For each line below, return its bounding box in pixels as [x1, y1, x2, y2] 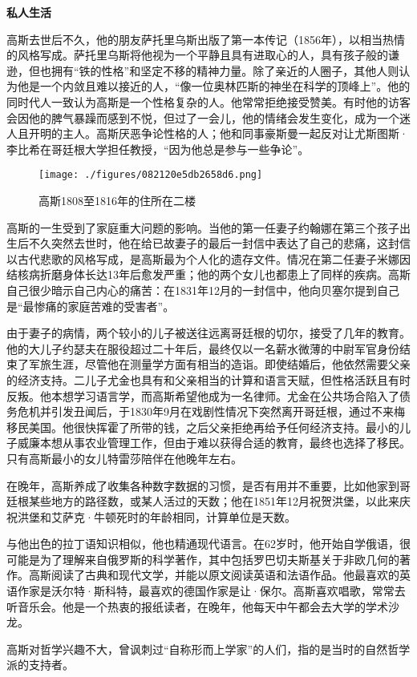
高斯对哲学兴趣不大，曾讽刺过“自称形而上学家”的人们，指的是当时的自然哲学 [6, 640, 411, 657]
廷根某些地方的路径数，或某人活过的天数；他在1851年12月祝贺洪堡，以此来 [6, 493, 399, 510]
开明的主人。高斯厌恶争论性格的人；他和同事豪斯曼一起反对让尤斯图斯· [28, 125, 408, 142]
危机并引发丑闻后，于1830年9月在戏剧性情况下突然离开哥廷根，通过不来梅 [17, 403, 405, 420]
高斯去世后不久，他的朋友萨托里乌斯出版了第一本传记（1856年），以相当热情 [6, 30, 405, 47]
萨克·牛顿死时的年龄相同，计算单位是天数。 [62, 508, 296, 525]
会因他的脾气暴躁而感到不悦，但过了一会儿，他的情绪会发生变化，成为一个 [6, 109, 399, 126]
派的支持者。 [6, 656, 74, 673]
